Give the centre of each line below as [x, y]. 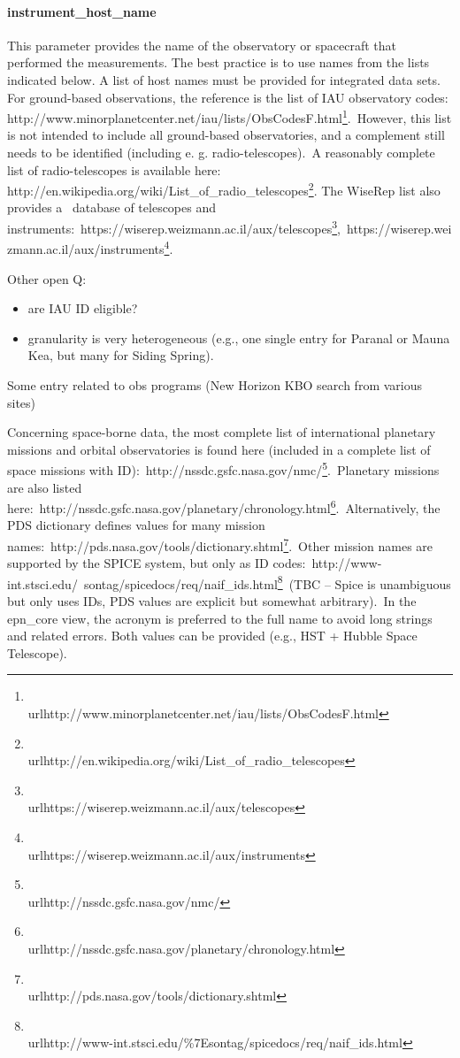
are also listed [45, 487]
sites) [22, 402]
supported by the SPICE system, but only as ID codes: [157, 563]
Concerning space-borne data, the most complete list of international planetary [222, 432]
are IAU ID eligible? [83, 308]
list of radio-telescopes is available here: [114, 169]
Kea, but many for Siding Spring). [121, 355]
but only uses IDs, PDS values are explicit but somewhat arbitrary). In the [212, 601]
